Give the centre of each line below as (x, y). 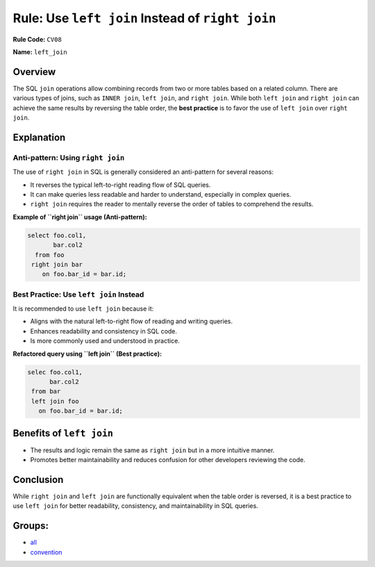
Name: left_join (40, 51)
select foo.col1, (57, 235)
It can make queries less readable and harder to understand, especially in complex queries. (161, 194)
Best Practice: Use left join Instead (78, 294)
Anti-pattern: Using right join (69, 158)
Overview (34, 72)
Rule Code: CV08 (37, 39)
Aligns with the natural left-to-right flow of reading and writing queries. (131, 321)
